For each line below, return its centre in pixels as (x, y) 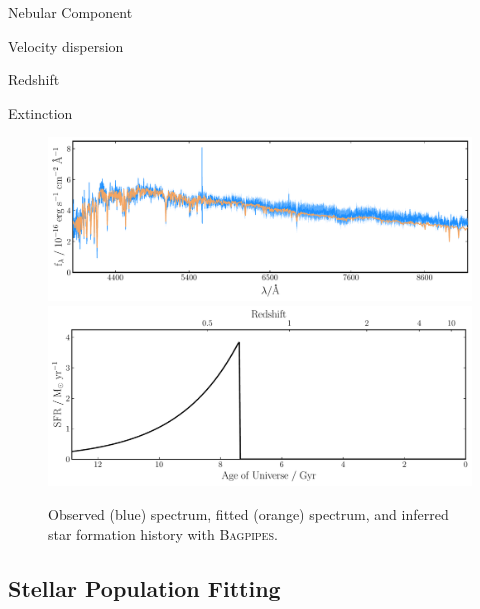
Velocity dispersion (66, 45)
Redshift (34, 79)
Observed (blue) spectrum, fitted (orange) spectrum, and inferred (248, 514)
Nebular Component (70, 12)
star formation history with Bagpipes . (163, 533)
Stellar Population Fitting (144, 587)
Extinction (40, 112)
